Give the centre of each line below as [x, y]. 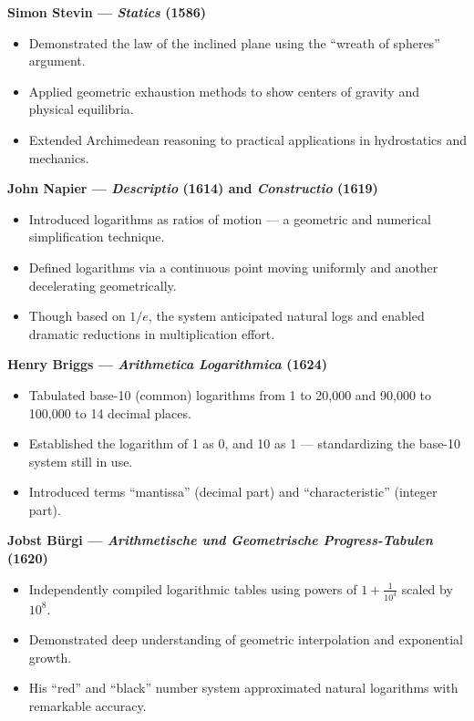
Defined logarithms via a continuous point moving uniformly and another [233, 267]
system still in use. [81, 461]
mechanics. [59, 157]
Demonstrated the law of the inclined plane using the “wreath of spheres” [234, 42]
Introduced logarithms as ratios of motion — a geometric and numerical [230, 218]
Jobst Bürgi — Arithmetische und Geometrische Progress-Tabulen [220, 540]
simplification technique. [97, 237]
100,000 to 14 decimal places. [110, 412]
